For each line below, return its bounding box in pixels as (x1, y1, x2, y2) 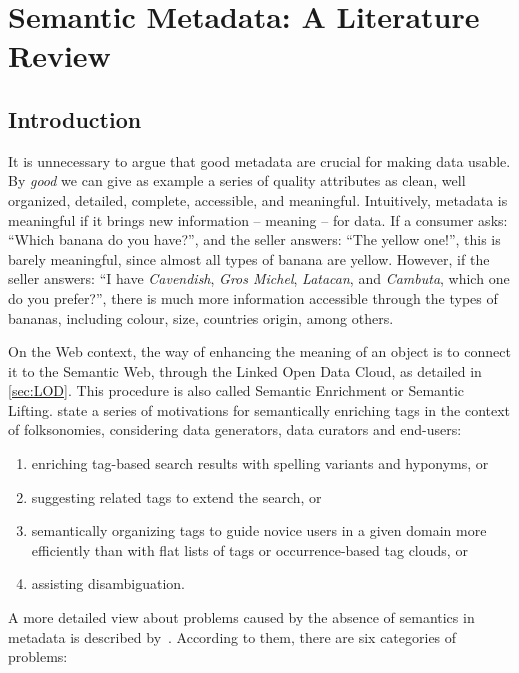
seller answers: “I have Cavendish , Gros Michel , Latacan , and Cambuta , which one (8, 268, 510, 289)
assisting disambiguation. (31, 573, 185, 594)
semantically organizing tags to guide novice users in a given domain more (31, 520, 487, 541)
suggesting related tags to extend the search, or (31, 486, 322, 507)
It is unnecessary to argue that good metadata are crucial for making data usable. (8, 150, 511, 171)
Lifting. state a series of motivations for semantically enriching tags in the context (8, 399, 511, 420)
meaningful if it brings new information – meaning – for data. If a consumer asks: (8, 209, 508, 230)
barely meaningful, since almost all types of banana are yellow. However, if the (8, 248, 490, 269)
